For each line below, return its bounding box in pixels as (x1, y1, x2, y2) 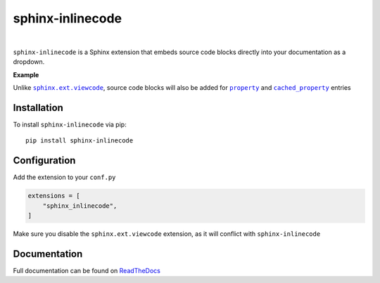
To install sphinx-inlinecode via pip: (13, 120, 127, 129)
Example (13, 70, 39, 79)
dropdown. (13, 58, 45, 66)
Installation (13, 102, 63, 114)
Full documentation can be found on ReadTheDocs (13, 266, 161, 275)
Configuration (13, 154, 76, 166)
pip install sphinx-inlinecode (25, 137, 134, 145)
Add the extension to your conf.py (13, 173, 116, 182)
